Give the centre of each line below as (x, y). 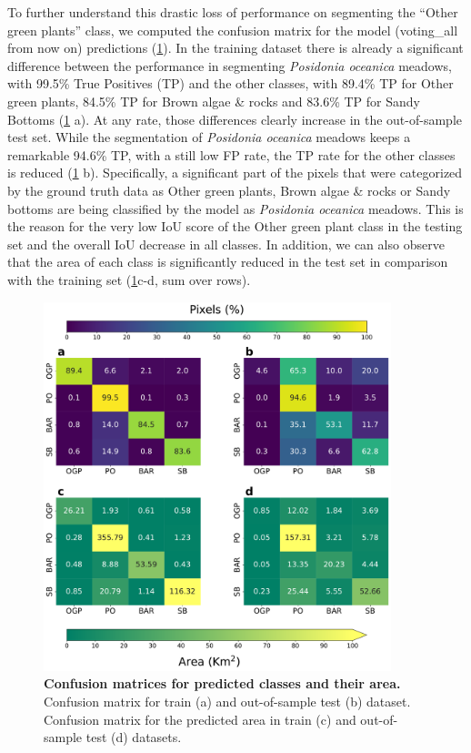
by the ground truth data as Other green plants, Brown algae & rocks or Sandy (229, 190)
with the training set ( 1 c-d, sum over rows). (129, 279)
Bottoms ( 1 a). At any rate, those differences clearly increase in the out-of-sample (235, 119)
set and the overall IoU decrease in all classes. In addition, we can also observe (226, 244)
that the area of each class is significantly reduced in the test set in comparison (228, 262)
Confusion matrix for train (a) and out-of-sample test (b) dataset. (227, 702)
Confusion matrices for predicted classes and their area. (222, 683)
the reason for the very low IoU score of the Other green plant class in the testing (235, 226)
